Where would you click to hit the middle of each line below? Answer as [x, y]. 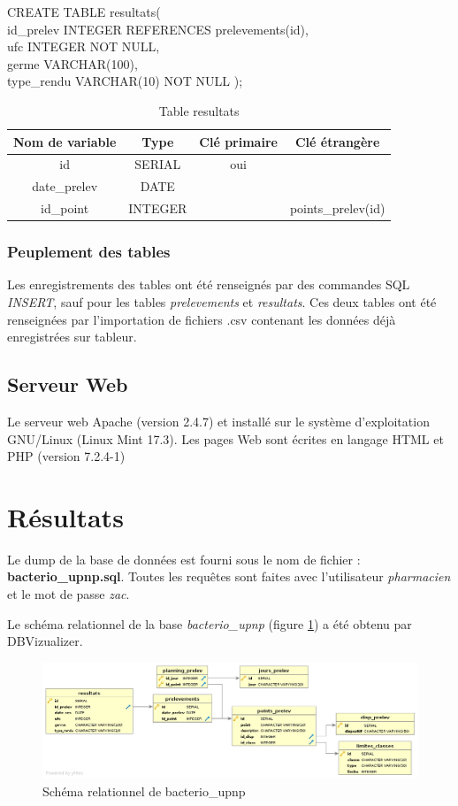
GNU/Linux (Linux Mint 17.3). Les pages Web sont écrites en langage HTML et [225, 438]
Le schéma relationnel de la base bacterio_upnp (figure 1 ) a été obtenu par [210, 623]
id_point [65, 208]
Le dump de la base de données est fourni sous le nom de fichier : [184, 559]
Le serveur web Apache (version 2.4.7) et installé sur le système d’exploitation [218, 421]
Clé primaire [238, 141]
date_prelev [65, 186]
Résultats [65, 516]
